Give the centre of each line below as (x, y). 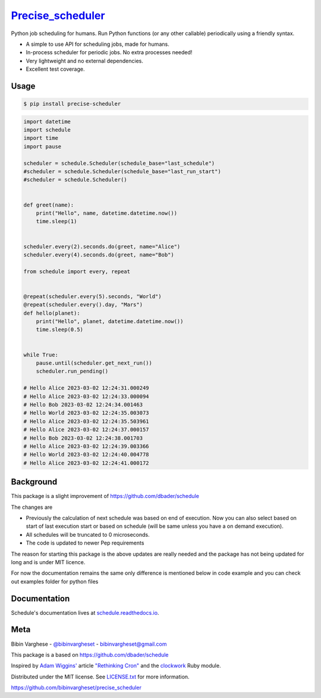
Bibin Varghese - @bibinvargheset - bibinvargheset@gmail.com (89, 644)
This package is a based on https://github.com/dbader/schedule (90, 655)
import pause (43, 146)
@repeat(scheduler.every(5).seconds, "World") (92, 296)
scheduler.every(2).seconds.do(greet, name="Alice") (102, 246)
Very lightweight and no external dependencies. (85, 61)
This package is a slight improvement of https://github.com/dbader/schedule (105, 496)
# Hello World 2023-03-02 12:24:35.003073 (86, 413)
